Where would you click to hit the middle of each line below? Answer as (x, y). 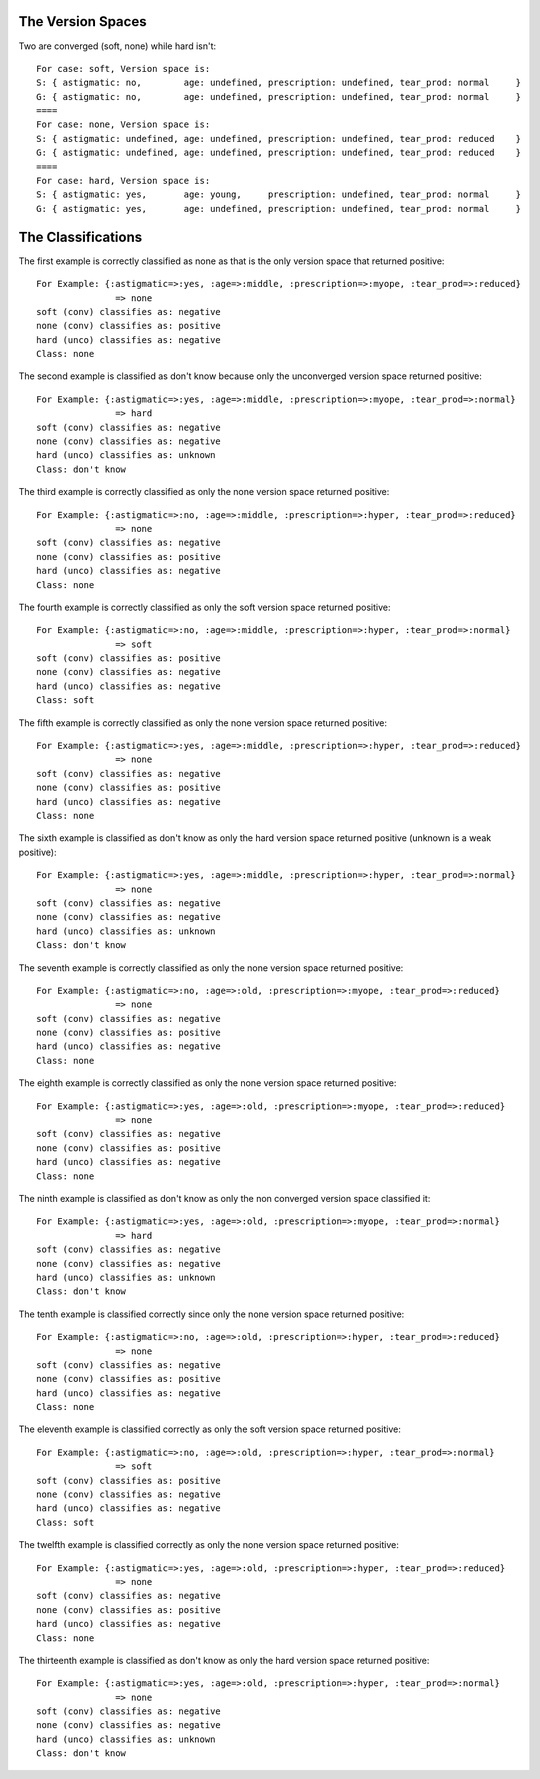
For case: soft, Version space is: (123, 68)
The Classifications (80, 236)
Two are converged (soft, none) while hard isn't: (117, 46)
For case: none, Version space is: (123, 124)
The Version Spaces (82, 21)
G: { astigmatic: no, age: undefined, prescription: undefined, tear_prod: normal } (279, 96)
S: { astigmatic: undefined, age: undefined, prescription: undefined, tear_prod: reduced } (279, 138)
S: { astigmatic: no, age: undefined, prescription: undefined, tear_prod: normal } (279, 83)
